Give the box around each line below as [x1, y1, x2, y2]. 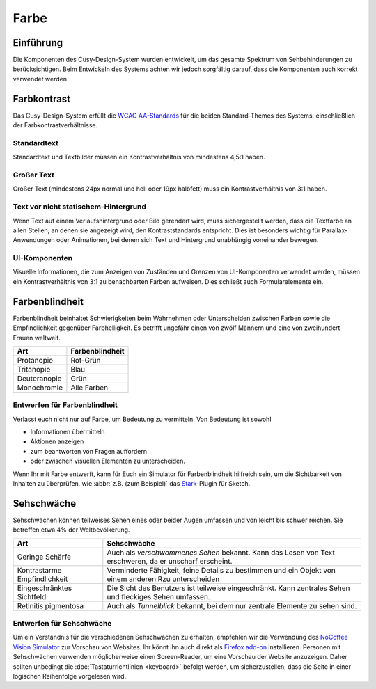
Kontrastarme [17, 565, 62, 575]
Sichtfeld [17, 592, 47, 601]
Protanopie [17, 355, 54, 365]
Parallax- [322, 226, 348, 235]
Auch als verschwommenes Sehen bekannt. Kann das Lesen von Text [107, 547, 336, 557]
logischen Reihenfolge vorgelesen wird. [13, 672, 127, 681]
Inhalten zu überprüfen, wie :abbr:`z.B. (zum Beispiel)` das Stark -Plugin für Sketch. [13, 480, 251, 488]
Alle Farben [70, 383, 108, 393]
